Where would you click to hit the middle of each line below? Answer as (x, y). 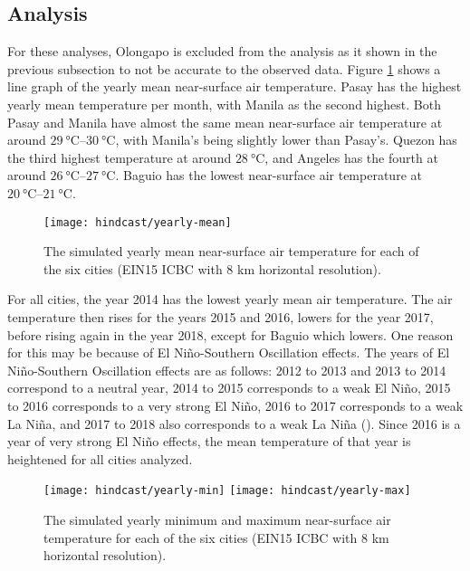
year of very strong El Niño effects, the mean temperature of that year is (209, 441)
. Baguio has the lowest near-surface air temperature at (269, 175)
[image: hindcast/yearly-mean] (138, 222)
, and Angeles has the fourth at (351, 157)
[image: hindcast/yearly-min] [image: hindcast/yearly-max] (227, 491)
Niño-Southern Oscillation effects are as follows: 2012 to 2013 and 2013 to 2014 (227, 370)
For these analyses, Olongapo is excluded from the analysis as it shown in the (222, 51)
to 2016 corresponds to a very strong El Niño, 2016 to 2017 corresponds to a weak (235, 405)
